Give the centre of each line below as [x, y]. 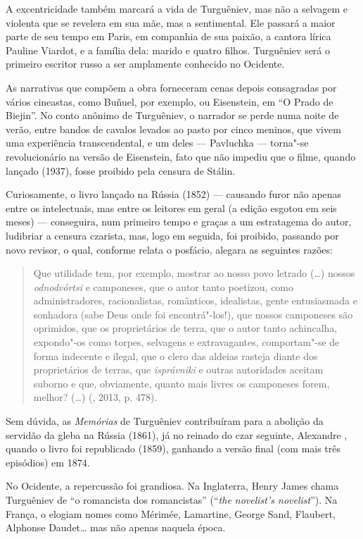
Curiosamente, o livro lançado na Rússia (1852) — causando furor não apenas [174, 194]
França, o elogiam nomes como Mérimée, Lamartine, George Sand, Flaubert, [171, 513]
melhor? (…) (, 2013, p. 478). [95, 397]
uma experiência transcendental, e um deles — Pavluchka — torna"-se [157, 143]
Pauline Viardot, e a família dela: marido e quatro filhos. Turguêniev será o [168, 50]
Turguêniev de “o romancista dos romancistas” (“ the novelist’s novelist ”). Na [172, 500]
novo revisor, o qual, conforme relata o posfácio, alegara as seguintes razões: [169, 249]
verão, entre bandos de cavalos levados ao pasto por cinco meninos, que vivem [173, 129]
